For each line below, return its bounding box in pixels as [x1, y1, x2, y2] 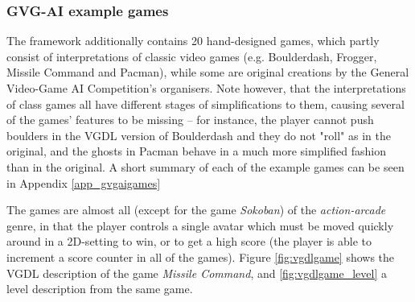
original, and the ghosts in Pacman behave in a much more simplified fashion [6, 143, 386, 159]
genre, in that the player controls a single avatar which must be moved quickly [6, 217, 394, 234]
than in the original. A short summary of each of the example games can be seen [6, 158, 405, 175]
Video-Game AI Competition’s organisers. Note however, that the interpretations [6, 80, 406, 96]
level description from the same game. [6, 280, 193, 297]
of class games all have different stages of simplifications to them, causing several [6, 95, 405, 112]
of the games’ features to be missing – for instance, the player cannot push [6, 111, 374, 128]
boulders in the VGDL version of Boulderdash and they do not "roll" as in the [6, 126, 391, 143]
